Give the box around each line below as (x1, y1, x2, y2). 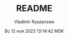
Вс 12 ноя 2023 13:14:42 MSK (4, 28, 64, 34)
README (16, 3, 53, 14)
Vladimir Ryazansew (14, 19, 55, 25)
